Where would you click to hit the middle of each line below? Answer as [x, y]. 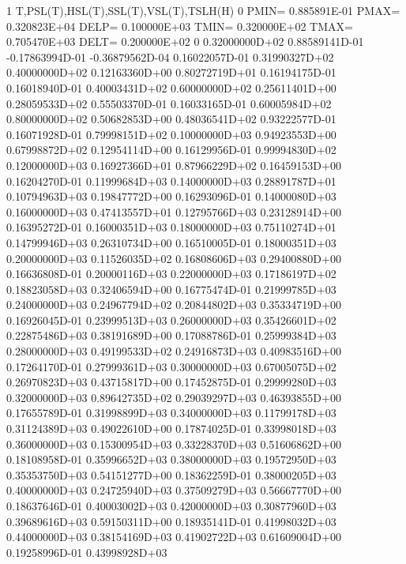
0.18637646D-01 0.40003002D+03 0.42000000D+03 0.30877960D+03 [171, 506]
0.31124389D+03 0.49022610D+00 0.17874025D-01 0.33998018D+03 [171, 429]
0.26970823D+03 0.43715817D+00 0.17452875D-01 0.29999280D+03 [171, 382]
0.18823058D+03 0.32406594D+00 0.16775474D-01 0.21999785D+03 [171, 289]
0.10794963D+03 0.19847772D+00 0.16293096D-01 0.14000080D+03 [171, 196]
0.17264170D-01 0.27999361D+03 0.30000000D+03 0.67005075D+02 [171, 366]
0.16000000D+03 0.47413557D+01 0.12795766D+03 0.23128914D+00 [174, 211]
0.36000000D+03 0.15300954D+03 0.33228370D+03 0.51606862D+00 [174, 444]
